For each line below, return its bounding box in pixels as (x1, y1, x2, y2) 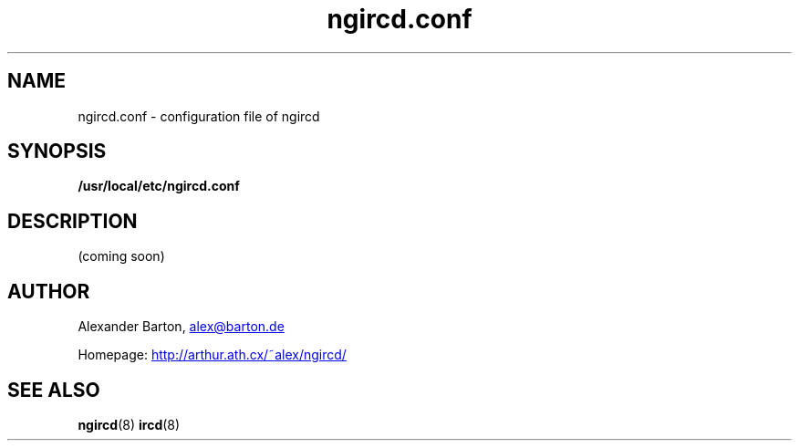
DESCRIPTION (7, 209, 138, 233)
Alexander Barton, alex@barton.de (78, 318, 285, 335)
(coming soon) (78, 248, 165, 265)
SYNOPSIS (7, 140, 107, 163)
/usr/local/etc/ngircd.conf (78, 178, 240, 194)
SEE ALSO (7, 378, 100, 401)
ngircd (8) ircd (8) (78, 416, 181, 432)
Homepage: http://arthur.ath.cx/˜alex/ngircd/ (78, 347, 347, 363)
